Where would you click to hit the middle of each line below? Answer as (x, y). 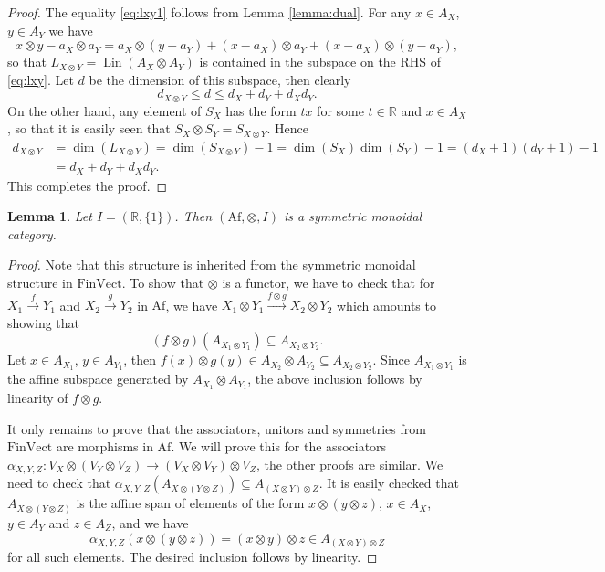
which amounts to (386, 305)
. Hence (287, 128)
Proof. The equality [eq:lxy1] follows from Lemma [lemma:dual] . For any (209, 12)
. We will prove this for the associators (279, 446)
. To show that (163, 282)
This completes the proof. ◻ (88, 185)
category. (32, 233)
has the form (261, 110)
